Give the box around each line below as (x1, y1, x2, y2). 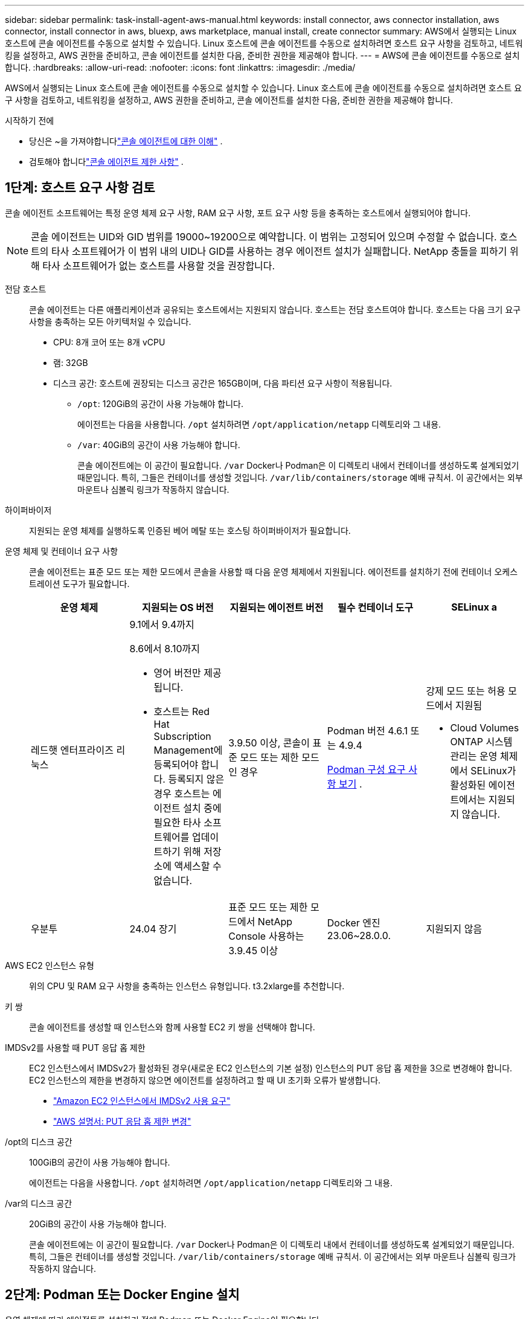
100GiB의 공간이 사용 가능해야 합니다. (29, 1157, 170, 1167)
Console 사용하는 (228, 929, 304, 942)
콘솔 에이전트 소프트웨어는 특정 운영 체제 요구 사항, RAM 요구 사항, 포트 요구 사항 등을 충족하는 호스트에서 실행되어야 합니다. (5, 207, 471, 218)
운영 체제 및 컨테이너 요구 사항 (5, 545, 118, 556)
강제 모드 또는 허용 (426, 684, 505, 697)
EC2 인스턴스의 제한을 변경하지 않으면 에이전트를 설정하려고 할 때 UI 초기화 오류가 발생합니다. (29, 1074, 381, 1085)
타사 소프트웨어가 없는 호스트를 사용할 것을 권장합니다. (42, 259, 275, 272)
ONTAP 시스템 (450, 735, 513, 748)
